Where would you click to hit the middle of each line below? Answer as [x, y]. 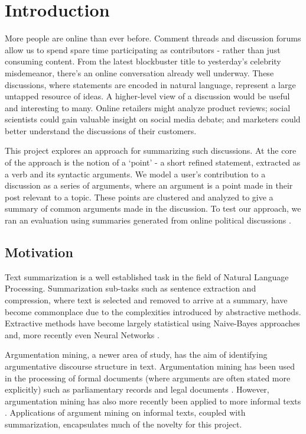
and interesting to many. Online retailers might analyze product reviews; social [148, 107]
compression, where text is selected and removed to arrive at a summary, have [146, 300]
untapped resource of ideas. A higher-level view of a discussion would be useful [147, 96]
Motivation [39, 252]
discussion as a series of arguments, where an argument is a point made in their [149, 185]
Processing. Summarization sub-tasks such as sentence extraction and [131, 288]
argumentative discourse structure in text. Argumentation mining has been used [150, 366]
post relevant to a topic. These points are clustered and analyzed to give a [139, 197]
